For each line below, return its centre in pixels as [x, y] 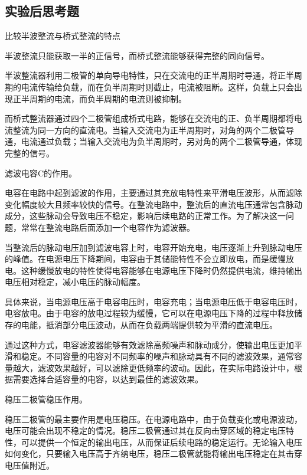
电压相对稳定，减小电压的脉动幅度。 [75, 282]
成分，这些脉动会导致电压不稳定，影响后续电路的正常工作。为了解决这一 [145, 216]
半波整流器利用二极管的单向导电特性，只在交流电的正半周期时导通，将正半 [149, 75]
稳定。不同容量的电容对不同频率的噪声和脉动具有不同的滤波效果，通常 [157, 356]
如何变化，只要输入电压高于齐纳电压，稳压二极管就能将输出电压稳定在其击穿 [153, 453]
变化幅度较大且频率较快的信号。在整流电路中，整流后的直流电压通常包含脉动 [153, 204]
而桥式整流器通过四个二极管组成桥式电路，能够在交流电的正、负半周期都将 [149, 118]
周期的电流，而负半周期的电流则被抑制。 [108, 98]
